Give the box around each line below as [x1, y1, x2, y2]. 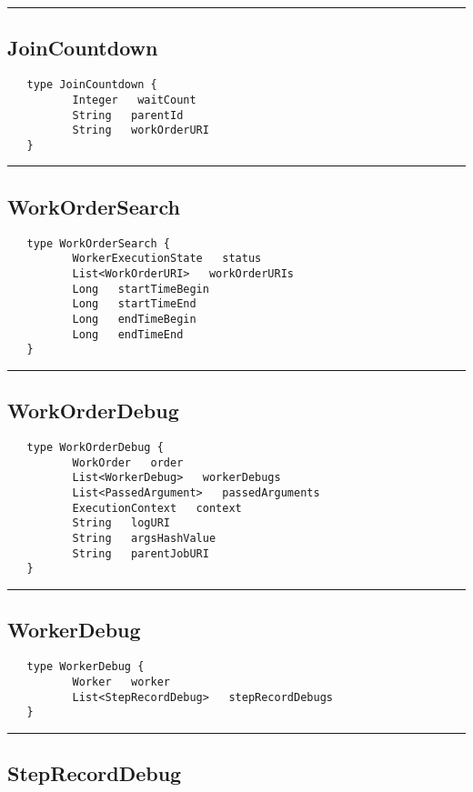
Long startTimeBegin [72, 282, 209, 296]
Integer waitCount [72, 93, 196, 106]
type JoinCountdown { [26, 78, 157, 92]
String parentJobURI [72, 546, 209, 560]
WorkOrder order [72, 456, 184, 469]
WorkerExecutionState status [72, 252, 262, 266]
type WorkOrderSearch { [26, 236, 170, 250]
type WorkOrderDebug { [26, 441, 164, 455]
